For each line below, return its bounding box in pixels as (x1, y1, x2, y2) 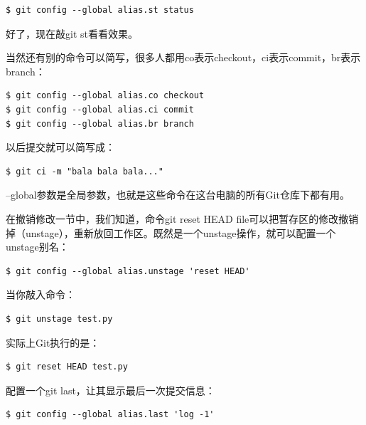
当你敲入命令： (6, 287, 75, 302)
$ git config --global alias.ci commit (6, 104, 194, 115)
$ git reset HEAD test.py (6, 362, 128, 372)
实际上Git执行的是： (6, 335, 100, 350)
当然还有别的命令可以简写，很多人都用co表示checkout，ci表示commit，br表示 (6, 50, 361, 65)
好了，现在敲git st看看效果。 (6, 26, 138, 41)
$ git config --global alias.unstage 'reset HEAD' (6, 266, 250, 276)
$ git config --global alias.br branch (6, 118, 194, 129)
